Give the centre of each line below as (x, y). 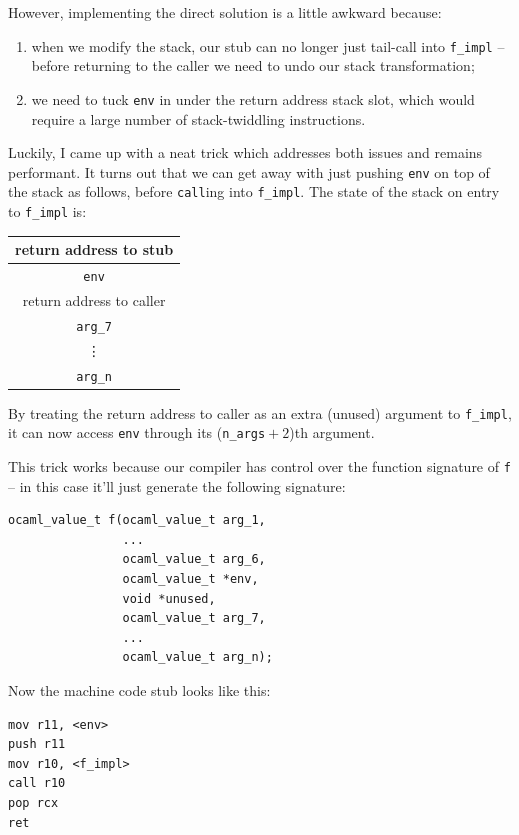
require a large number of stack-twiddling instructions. (198, 118)
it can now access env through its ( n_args (137, 432)
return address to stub (94, 249)
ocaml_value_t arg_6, (194, 559)
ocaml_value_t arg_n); (197, 657)
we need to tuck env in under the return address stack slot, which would (253, 98)
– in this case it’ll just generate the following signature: (177, 485)
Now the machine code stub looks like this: (139, 689)
